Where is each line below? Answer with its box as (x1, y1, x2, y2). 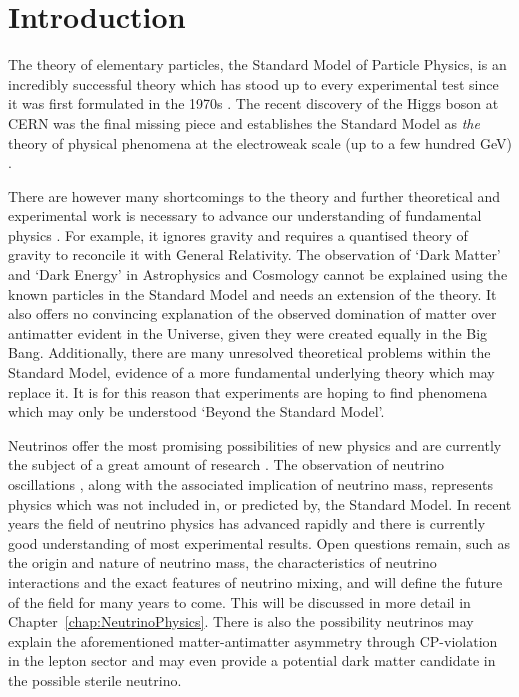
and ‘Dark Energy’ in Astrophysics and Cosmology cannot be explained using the (8, 264, 508, 285)
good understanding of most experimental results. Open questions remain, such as (8, 532, 511, 553)
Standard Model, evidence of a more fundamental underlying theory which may (8, 362, 495, 383)
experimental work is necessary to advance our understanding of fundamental (8, 205, 482, 226)
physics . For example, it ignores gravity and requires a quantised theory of (8, 224, 468, 245)
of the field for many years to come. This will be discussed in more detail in (8, 591, 471, 612)
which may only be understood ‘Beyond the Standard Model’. (8, 401, 385, 422)
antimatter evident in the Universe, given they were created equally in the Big (8, 322, 488, 343)
